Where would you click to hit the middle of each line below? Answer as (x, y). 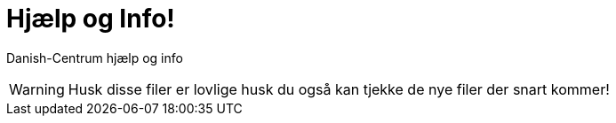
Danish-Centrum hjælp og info (95, 58)
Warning (37, 89)
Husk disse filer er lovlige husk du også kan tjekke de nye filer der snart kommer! (339, 89)
